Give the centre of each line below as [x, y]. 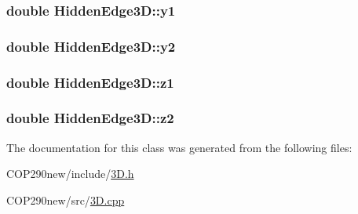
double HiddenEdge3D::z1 [90, 82]
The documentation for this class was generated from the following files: [179, 147]
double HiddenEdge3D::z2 [90, 118]
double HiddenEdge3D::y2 [91, 46]
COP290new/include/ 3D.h [70, 174]
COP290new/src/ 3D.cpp [66, 199]
